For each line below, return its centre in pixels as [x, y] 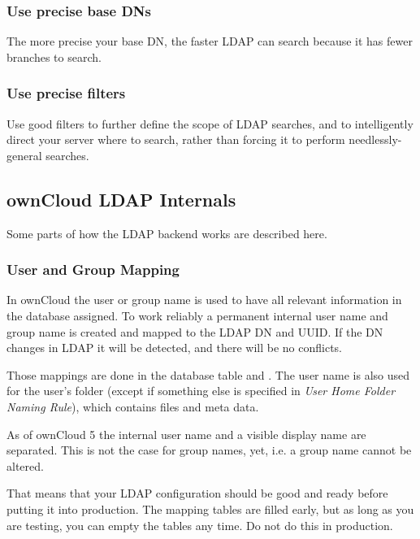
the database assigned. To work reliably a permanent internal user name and [197, 316]
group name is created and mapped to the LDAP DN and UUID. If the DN [195, 331]
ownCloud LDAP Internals [121, 199]
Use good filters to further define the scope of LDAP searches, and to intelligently [210, 123]
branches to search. [54, 57]
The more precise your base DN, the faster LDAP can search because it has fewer [210, 41]
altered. [25, 465]
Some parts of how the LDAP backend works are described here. [167, 233]
